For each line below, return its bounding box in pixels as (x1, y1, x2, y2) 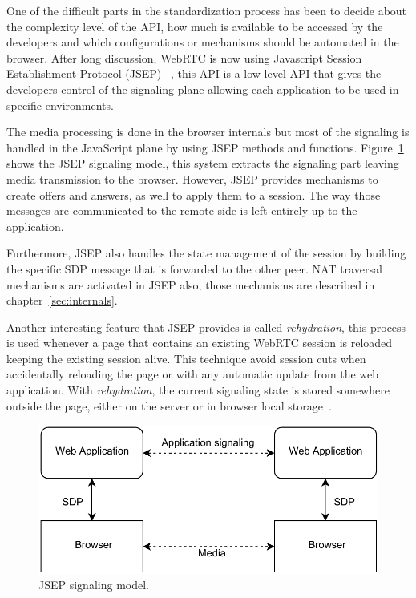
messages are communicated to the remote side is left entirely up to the (6, 202, 357, 219)
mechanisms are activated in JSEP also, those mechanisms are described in (6, 276, 375, 293)
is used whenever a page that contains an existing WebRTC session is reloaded (6, 334, 393, 351)
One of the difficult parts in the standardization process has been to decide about (6, 2, 407, 18)
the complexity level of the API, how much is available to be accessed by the (6, 18, 383, 34)
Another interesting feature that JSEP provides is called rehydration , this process (6, 318, 406, 335)
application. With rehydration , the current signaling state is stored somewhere (6, 382, 390, 398)
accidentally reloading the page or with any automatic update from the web (6, 366, 379, 382)
